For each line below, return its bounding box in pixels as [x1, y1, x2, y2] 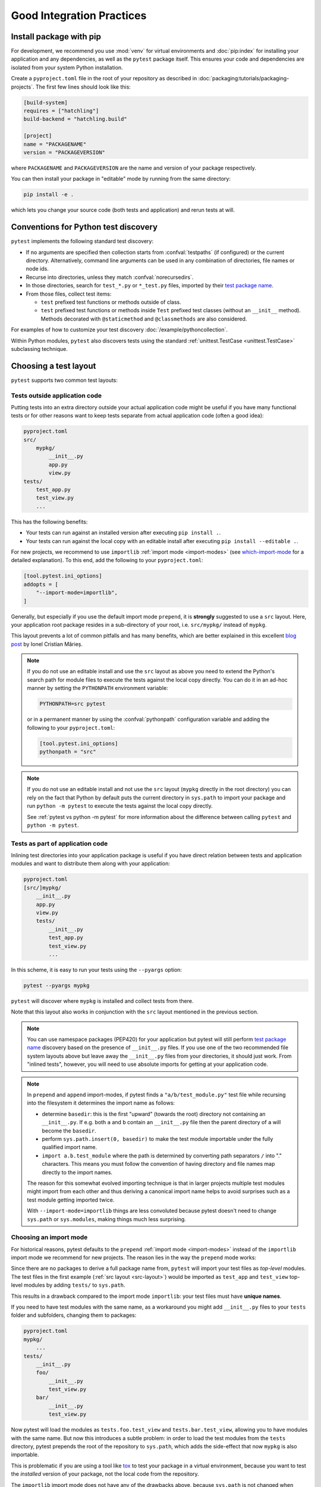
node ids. [26, 265, 49, 272]
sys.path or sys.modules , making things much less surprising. [27, 1215, 187, 1222]
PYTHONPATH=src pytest [39, 701, 106, 707]
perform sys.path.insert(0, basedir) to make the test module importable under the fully [42, 1135, 273, 1142]
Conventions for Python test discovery [11, 222, 158, 232]
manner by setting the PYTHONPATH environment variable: [27, 685, 169, 692]
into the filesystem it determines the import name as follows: [27, 1099, 175, 1106]
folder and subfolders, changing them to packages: [11, 1312, 137, 1319]
